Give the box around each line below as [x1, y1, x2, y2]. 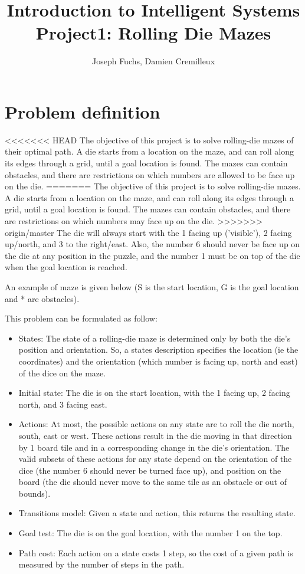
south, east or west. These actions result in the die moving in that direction [18, 429, 292, 441]
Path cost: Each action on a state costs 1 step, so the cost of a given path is [18, 546, 293, 559]
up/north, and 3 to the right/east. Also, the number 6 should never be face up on [5, 238, 300, 250]
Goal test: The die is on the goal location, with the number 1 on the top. [18, 527, 283, 539]
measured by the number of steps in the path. [18, 558, 185, 570]
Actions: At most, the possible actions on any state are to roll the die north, [18, 418, 294, 430]
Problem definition [5, 99, 160, 123]
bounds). [18, 487, 51, 499]
